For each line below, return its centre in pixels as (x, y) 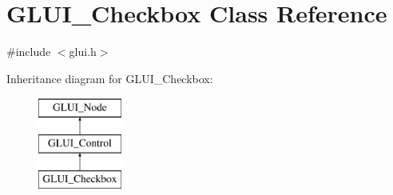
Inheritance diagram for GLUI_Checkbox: (110, 78)
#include (29, 52)
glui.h (83, 52)
